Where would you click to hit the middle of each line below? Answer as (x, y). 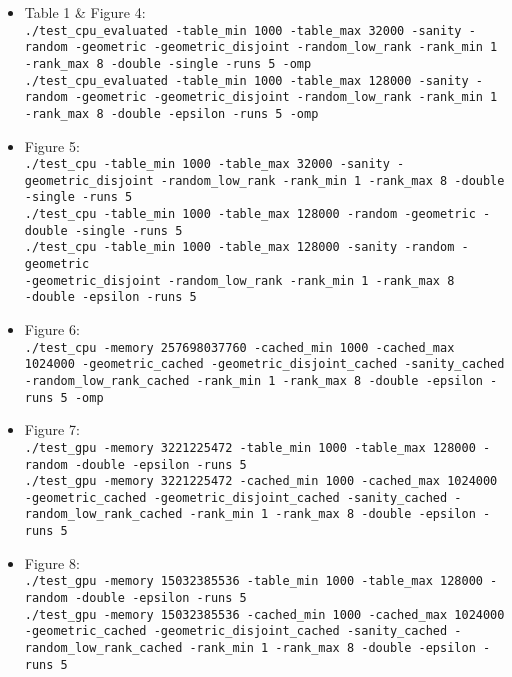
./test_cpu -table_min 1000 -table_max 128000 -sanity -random (239, 247)
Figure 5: (52, 145)
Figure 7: (52, 429)
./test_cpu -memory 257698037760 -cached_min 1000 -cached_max (239, 347)
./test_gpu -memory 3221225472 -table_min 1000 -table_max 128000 (250, 447)
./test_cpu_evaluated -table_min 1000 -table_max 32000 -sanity (243, 30)
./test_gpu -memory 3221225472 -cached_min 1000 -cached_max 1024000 (261, 481)
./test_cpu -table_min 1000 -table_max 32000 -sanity (207, 164)
